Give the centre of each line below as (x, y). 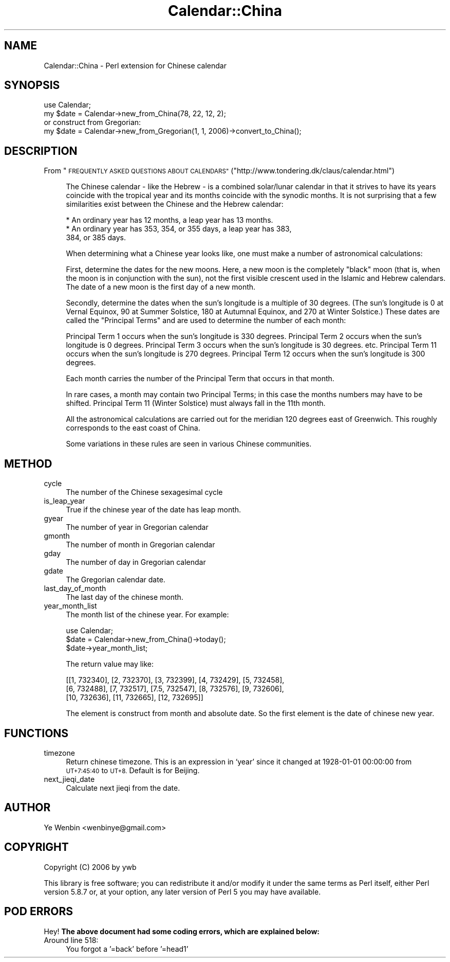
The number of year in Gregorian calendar (137, 527)
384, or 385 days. (96, 238)
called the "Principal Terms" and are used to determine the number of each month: (206, 320)
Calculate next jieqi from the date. (123, 788)
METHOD (28, 464)
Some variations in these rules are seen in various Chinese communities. (189, 444)
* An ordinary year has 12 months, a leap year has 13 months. (170, 220)
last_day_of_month (75, 589)
